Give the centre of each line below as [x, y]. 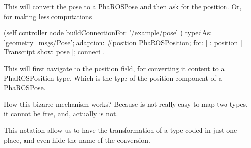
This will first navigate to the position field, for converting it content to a [114, 68]
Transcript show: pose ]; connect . [55, 52]
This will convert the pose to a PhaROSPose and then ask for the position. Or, [123, 6]
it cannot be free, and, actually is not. [61, 113]
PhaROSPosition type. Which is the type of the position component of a [113, 78]
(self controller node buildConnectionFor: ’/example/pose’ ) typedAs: [108, 33]
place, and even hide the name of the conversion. [77, 139]
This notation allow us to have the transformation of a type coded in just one [121, 130]
